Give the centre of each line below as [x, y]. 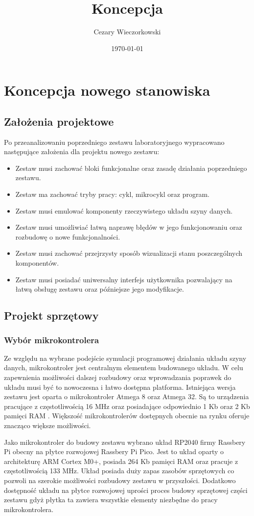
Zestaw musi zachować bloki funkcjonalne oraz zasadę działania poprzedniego [131, 168]
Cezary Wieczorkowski [127, 32]
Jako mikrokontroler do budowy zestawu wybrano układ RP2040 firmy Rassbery [125, 442]
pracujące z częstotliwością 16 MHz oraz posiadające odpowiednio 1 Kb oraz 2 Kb [127, 406]
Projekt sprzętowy [51, 315]
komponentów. [37, 263]
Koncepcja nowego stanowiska [107, 90]
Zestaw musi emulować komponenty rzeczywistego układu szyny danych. [124, 210]
